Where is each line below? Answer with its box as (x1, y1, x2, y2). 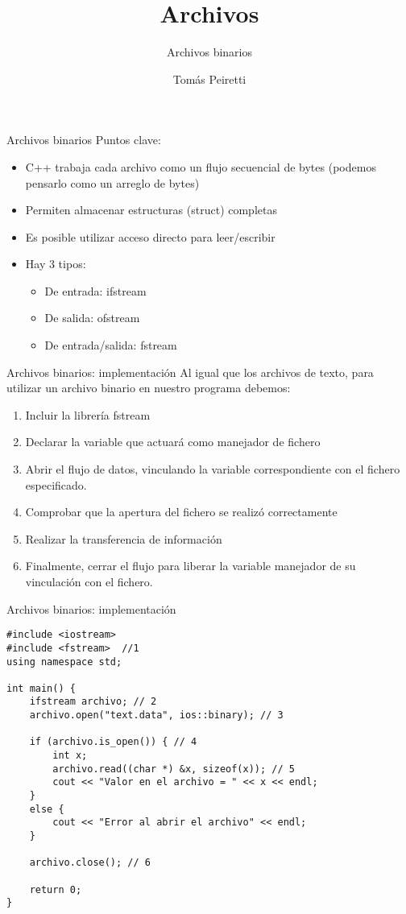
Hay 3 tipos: (25, 255, 86, 272)
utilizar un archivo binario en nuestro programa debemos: (6, 379, 291, 396)
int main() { (6, 682, 76, 694)
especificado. (25, 476, 87, 493)
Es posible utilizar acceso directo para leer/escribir (25, 228, 275, 245)
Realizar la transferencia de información (25, 530, 222, 547)
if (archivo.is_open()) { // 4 (29, 736, 197, 748)
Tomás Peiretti (172, 70, 246, 87)
